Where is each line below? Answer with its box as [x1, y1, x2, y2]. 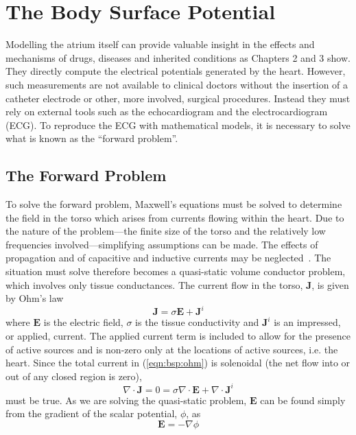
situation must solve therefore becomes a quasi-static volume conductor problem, [5, 264, 346, 279]
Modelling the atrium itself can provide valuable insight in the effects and [5, 37, 315, 51]
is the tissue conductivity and [135, 315, 259, 329]
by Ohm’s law [5, 291, 64, 305]
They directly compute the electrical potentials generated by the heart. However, [5, 64, 346, 78]
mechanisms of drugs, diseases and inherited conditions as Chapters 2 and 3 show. [5, 50, 351, 64]
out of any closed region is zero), [5, 368, 142, 383]
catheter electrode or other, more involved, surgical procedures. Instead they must [5, 91, 351, 105]
